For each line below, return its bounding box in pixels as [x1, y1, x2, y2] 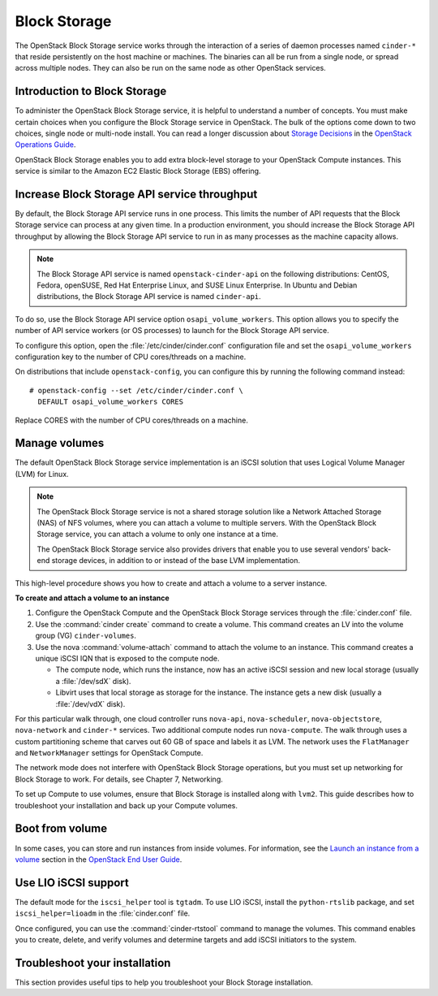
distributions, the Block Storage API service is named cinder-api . [36, 292, 261, 301]
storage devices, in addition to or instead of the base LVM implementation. [51, 556, 300, 565]
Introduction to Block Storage [15, 84, 167, 98]
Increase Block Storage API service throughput [15, 188, 258, 201]
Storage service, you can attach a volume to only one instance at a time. [36, 529, 279, 539]
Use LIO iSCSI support [15, 876, 129, 890]
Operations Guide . [15, 140, 76, 149]
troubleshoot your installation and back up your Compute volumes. [15, 800, 238, 810]
